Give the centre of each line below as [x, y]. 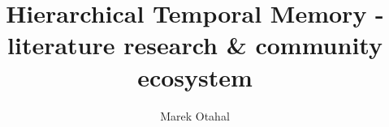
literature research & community [195, 45]
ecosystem [195, 76]
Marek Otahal [195, 115]
